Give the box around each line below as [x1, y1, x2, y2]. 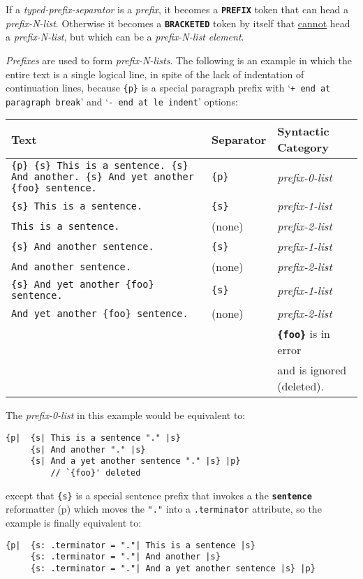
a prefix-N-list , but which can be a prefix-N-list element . [6, 29, 244, 44]
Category [277, 139, 329, 156]
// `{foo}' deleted [50, 467, 141, 478]
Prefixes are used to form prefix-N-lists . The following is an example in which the [6, 52, 353, 67]
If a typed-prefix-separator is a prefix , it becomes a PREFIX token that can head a [6, 2, 349, 16]
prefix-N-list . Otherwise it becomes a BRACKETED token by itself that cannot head [6, 15, 350, 30]
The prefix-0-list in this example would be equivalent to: [6, 408, 246, 423]
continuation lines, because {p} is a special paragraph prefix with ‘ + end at [6, 80, 331, 95]
